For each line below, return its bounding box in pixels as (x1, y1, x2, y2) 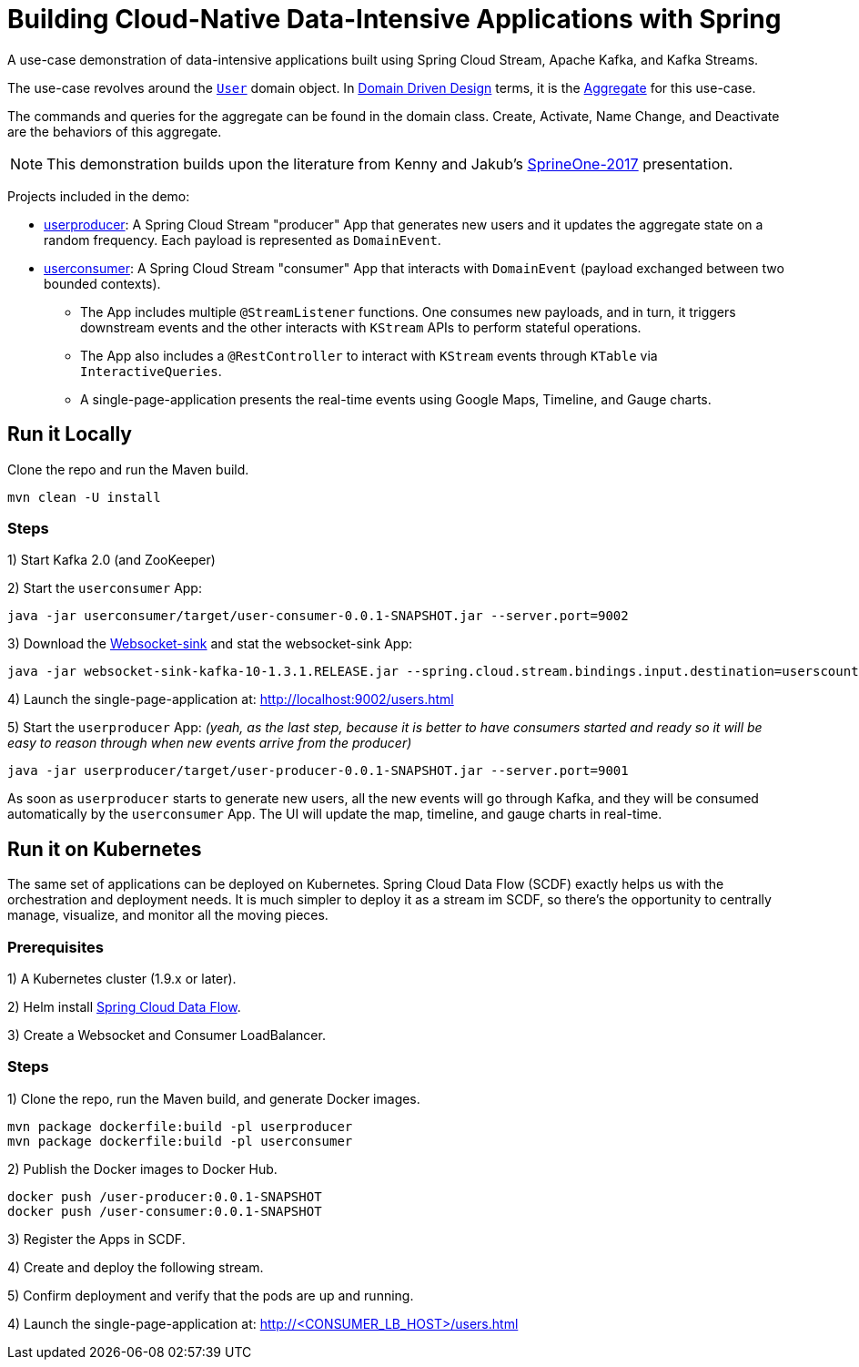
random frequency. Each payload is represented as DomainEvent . (44, 231, 441, 248)
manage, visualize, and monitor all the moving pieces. (7, 907, 328, 923)
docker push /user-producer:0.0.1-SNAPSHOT (7, 1188, 322, 1204)
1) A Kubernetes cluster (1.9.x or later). (7, 970, 237, 986)
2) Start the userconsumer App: (7, 580, 202, 597)
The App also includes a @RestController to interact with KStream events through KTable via (80, 347, 658, 363)
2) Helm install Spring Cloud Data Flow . (7, 998, 241, 1015)
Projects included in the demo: (7, 188, 190, 204)
